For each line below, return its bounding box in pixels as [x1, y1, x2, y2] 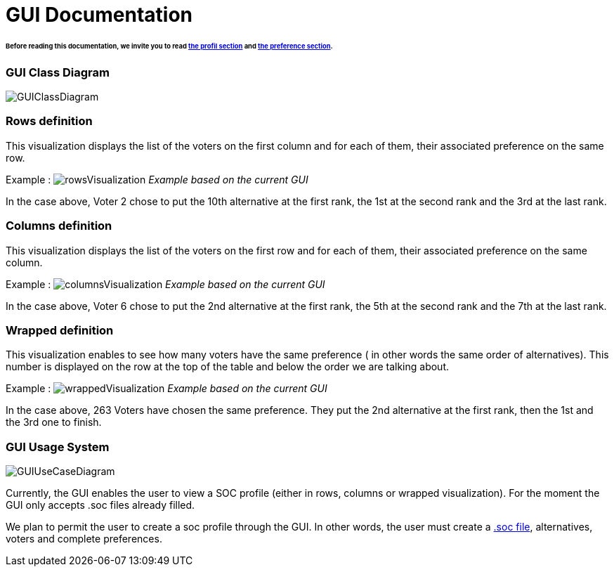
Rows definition [6, 114, 93, 129]
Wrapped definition [6, 323, 114, 337]
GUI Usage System [6, 439, 110, 454]
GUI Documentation [6, 3, 193, 27]
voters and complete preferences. [6, 533, 162, 545]
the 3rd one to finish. [6, 416, 102, 429]
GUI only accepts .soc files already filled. [6, 499, 195, 512]
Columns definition [6, 219, 112, 233]
